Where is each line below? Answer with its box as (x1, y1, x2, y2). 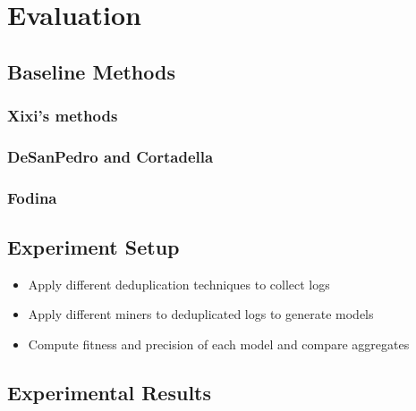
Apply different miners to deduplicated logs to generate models (28, 305, 374, 323)
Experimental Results (7, 379, 211, 407)
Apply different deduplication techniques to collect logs (28, 274, 330, 293)
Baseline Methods (7, 57, 175, 85)
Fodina (7, 186, 57, 208)
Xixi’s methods (7, 105, 118, 127)
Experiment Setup (7, 233, 180, 261)
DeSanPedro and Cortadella (7, 145, 214, 167)
